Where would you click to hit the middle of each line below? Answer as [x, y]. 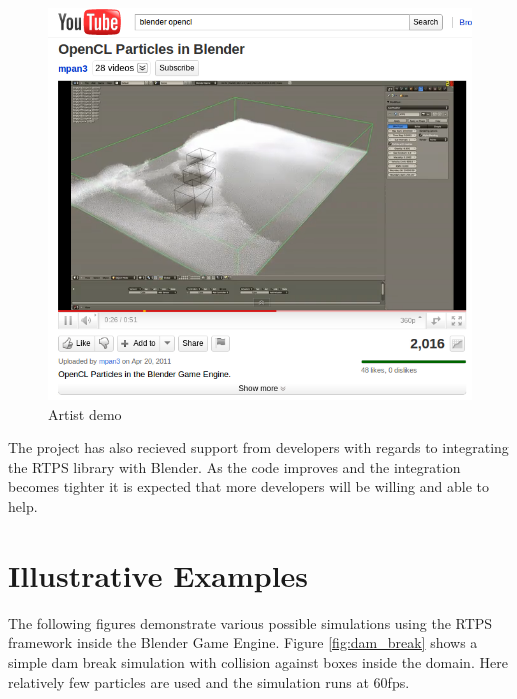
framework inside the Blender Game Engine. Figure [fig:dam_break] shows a [243, 642]
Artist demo [85, 413]
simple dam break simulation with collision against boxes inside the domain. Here [258, 661]
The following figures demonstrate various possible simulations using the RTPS [250, 622]
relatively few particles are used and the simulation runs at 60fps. [209, 681]
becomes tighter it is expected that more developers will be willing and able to [248, 486]
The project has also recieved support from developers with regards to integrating [258, 447]
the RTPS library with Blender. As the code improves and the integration [234, 466]
